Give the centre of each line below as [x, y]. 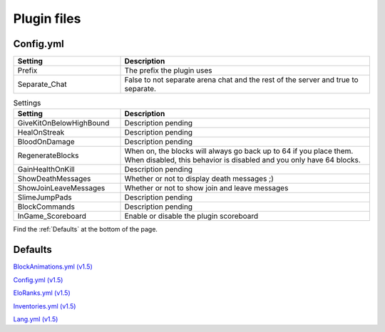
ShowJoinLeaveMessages [61, 188]
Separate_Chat [42, 84]
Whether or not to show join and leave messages [206, 188]
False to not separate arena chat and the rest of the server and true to [242, 80]
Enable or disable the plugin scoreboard [191, 216]
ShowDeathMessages [54, 179]
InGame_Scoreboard [52, 216]
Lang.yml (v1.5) [36, 319]
